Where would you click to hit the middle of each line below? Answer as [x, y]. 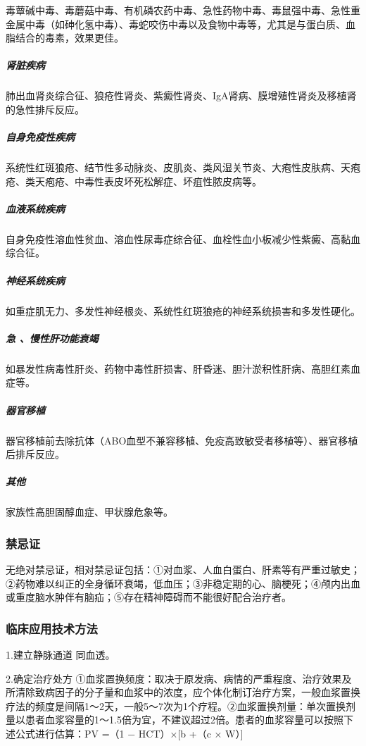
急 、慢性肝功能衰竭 [52, 338]
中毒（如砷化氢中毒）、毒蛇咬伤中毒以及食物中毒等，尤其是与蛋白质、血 [190, 24]
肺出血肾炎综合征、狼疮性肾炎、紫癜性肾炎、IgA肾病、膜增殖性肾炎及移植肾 [181, 95]
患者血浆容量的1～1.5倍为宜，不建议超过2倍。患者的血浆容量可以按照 [184, 720]
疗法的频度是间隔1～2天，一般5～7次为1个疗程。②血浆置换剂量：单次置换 [176, 705]
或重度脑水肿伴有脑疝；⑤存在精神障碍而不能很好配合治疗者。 [149, 597]
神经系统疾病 [35, 280]
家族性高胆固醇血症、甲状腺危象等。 [89, 512]
